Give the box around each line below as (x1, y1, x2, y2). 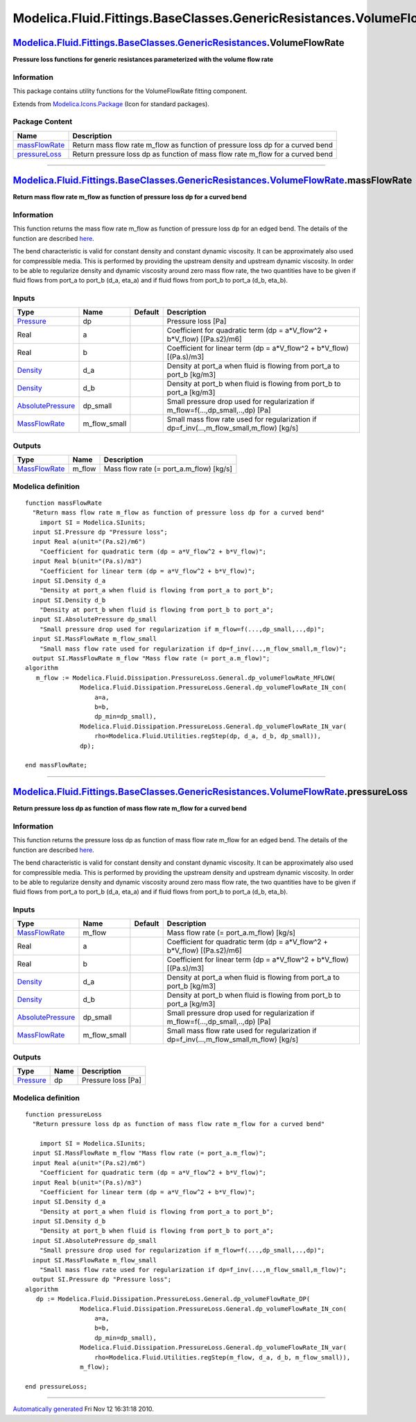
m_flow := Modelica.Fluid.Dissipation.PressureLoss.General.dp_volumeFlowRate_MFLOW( (35, 674, 336, 682)
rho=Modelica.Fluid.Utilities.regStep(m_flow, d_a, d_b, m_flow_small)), (94, 1353, 351, 1361)
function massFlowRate (25, 499, 103, 507)
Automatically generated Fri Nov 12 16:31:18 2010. (12, 1405, 154, 1413)
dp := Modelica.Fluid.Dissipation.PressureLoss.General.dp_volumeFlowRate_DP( (35, 1295, 311, 1303)
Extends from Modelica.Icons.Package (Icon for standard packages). (12, 99, 209, 108)
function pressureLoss (25, 1110, 103, 1118)
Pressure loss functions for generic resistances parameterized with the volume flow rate (12, 56, 274, 64)
